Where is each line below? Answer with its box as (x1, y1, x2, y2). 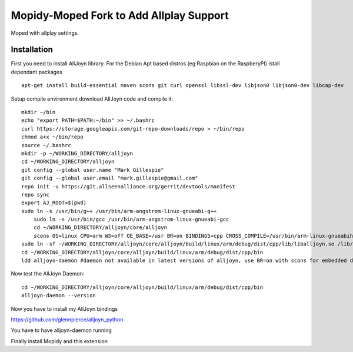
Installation (11, 45, 53, 55)
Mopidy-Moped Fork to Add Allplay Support (11, 9, 229, 22)
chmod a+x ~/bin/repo (21, 134, 84, 141)
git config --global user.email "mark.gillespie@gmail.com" (21, 175, 198, 182)
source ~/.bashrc (21, 142, 71, 148)
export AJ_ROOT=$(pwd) (21, 200, 87, 206)
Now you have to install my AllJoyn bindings (11, 305, 118, 312)
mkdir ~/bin (21, 109, 56, 116)
